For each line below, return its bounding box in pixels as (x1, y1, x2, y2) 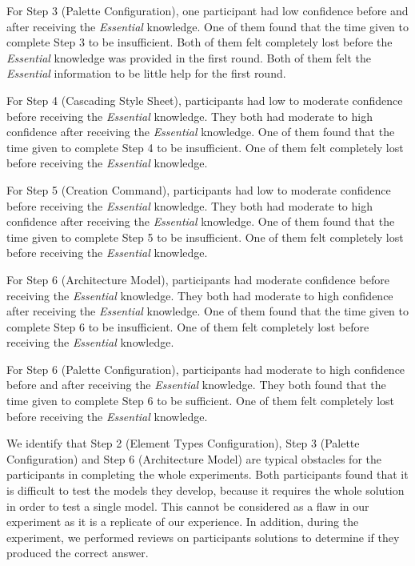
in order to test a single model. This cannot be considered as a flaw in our (6, 497, 369, 514)
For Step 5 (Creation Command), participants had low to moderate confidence (6, 181, 391, 198)
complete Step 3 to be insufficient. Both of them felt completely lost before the (6, 34, 393, 50)
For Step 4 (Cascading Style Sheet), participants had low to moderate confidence (6, 91, 403, 108)
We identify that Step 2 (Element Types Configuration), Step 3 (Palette (6, 435, 360, 452)
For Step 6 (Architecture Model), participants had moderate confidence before (6, 271, 389, 287)
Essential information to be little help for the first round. (6, 65, 286, 82)
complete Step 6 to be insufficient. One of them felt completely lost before (6, 318, 369, 335)
